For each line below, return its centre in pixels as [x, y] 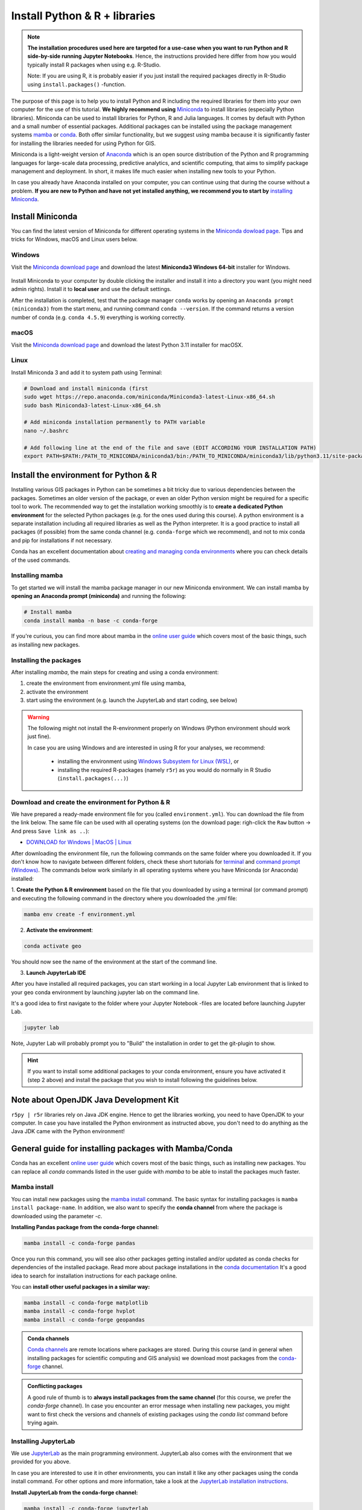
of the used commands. [41, 560]
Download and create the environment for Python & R [91, 802]
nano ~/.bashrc [46, 431]
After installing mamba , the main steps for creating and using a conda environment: [115, 672]
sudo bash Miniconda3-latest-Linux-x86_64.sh [92, 405]
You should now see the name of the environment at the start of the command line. [114, 962]
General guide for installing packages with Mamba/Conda [122, 1149]
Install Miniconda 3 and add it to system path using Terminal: [87, 372]
